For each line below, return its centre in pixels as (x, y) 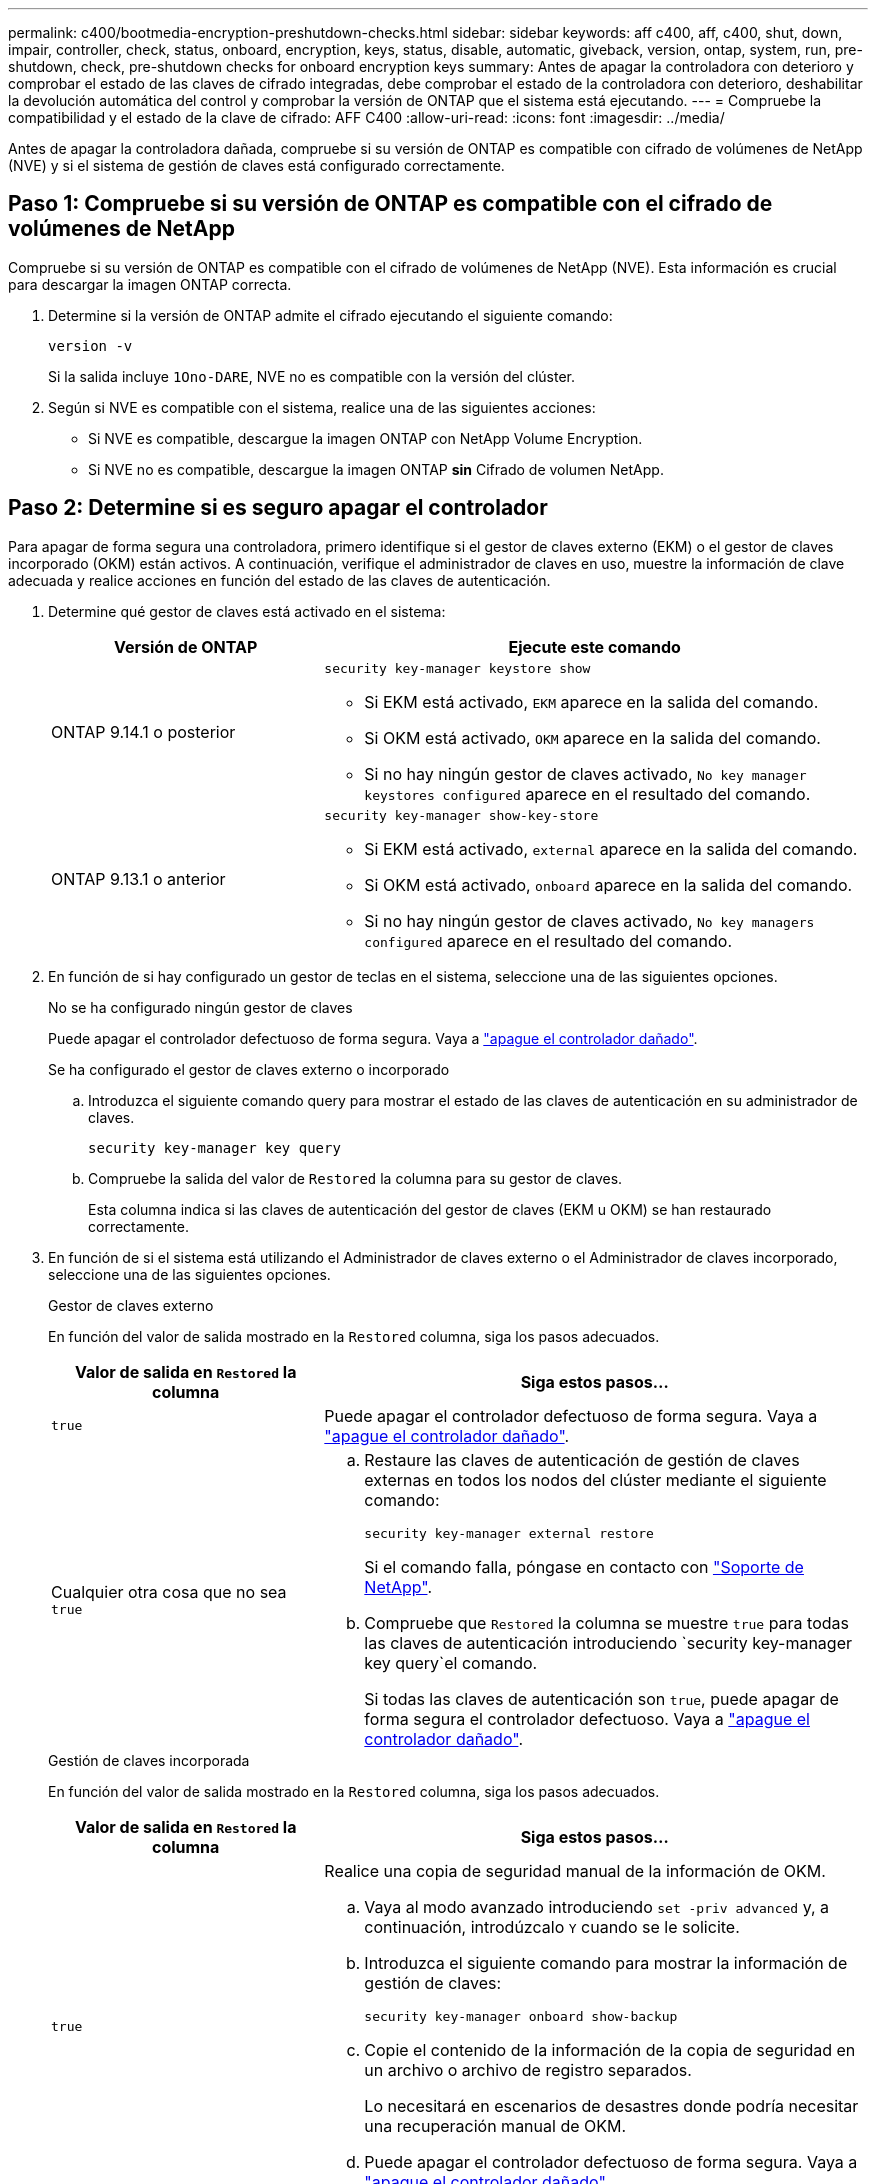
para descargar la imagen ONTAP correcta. (150, 284)
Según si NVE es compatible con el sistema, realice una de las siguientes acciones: (322, 407)
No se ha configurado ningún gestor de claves (200, 1007)
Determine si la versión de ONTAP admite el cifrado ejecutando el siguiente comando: (330, 315)
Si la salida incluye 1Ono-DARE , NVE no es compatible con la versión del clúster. (312, 376)
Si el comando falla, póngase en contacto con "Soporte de (584, 1566)
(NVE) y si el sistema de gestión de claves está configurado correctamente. (256, 165)
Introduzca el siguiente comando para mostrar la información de (606, 1962)
